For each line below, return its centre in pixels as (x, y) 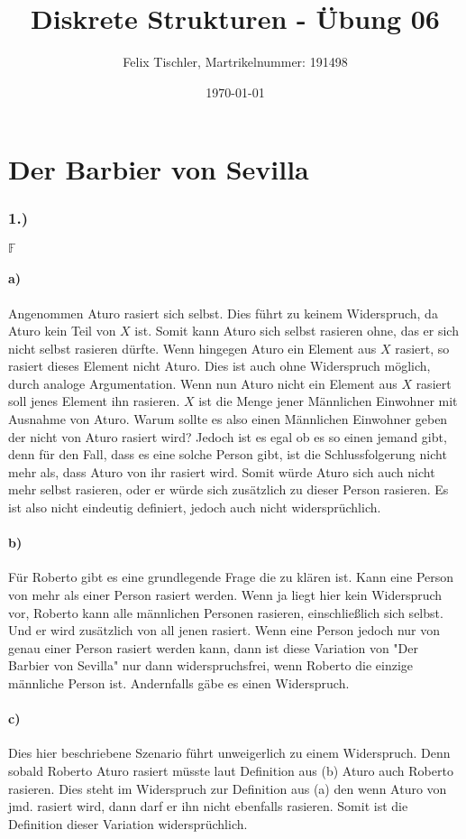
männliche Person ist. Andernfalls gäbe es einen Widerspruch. (179, 683)
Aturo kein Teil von (62, 331)
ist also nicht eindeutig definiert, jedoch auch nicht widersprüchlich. (195, 507)
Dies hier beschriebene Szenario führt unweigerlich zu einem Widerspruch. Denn (229, 753)
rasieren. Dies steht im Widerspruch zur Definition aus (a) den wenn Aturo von (228, 788)
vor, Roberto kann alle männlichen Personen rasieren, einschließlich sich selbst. (226, 612)
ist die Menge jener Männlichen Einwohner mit (328, 401)
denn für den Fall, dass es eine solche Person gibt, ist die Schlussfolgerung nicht (228, 454)
